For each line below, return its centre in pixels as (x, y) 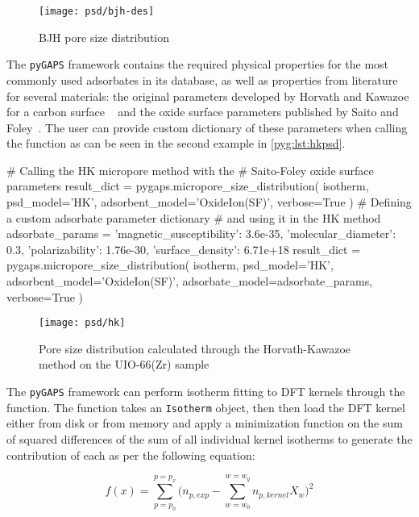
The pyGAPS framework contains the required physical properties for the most (198, 64)
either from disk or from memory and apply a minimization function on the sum (205, 423)
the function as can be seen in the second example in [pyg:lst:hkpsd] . (176, 143)
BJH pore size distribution (104, 37)
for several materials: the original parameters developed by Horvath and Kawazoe (208, 96)
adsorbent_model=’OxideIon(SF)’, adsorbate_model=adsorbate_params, (190, 281)
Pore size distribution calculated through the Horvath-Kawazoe (195, 348)
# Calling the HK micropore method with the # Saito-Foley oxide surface (190, 170)
